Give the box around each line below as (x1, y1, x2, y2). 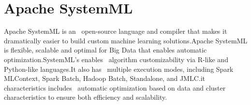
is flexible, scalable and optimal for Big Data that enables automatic (4, 45, 207, 55)
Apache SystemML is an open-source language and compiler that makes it (4, 26, 227, 36)
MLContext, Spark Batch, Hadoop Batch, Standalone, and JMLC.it (4, 73, 206, 83)
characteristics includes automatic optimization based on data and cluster (4, 82, 226, 92)
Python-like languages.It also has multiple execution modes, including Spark (4, 64, 234, 74)
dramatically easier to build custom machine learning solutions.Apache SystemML (4, 35, 248, 45)
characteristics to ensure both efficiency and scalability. (4, 92, 167, 102)
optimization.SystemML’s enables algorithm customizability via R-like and (4, 54, 228, 64)
